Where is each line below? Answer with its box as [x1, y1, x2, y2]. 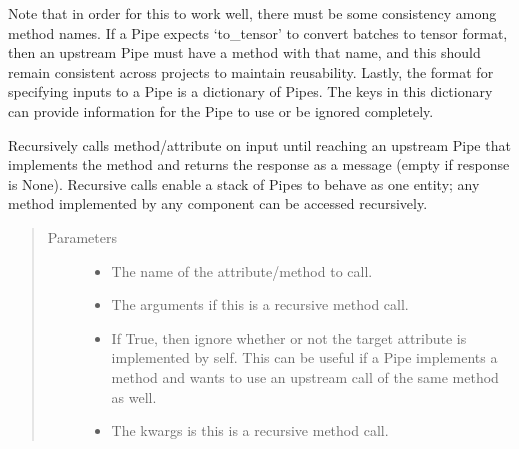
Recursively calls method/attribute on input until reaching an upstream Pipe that [8, 134, 511, 155]
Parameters [47, 226, 117, 247]
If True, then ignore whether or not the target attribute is [111, 327, 467, 348]
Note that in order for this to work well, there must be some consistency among [8, 3, 497, 23]
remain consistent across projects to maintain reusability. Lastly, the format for [8, 61, 494, 82]
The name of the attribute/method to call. [111, 260, 373, 281]
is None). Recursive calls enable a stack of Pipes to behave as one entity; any [8, 173, 480, 194]
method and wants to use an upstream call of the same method [111, 366, 499, 387]
